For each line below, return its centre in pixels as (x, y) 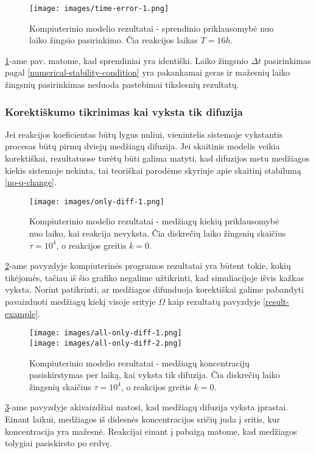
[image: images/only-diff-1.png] (97, 202)
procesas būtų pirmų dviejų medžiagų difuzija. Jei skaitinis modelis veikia (142, 146)
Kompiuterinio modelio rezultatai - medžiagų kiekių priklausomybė (154, 221)
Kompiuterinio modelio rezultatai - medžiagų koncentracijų (139, 362)
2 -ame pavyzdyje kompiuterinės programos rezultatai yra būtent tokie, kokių (148, 266)
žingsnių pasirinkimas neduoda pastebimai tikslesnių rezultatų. (122, 84)
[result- (276, 301)
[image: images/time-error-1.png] (99, 9)
